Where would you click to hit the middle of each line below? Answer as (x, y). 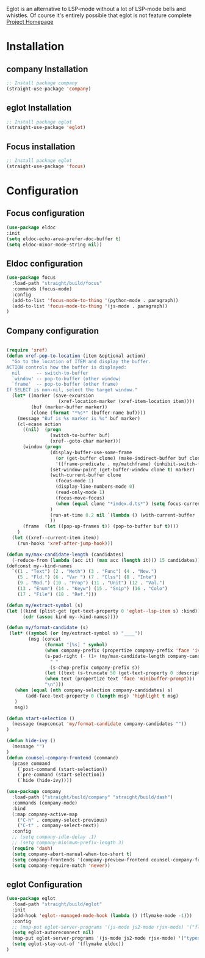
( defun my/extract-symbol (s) (45, 605)
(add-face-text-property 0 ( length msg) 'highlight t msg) (102, 696)
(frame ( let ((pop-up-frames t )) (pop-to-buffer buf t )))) (100, 526)
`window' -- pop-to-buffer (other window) (67, 378)
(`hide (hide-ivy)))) (45, 781)
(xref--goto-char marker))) (85, 441)
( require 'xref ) (27, 350)
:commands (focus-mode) (42, 289)
